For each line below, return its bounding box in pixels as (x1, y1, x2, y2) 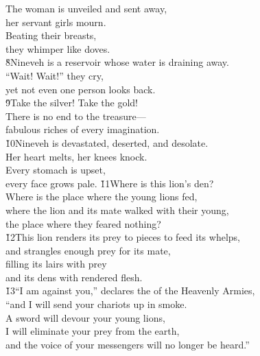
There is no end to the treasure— (5, 108, 146, 123)
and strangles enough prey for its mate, (5, 243, 171, 257)
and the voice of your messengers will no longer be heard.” (5, 337, 250, 351)
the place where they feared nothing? (5, 216, 161, 230)
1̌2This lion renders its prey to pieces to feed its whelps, (5, 230, 240, 244)
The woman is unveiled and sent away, (5, 1, 167, 15)
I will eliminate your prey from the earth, (5, 324, 180, 338)
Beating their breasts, (5, 28, 97, 43)
